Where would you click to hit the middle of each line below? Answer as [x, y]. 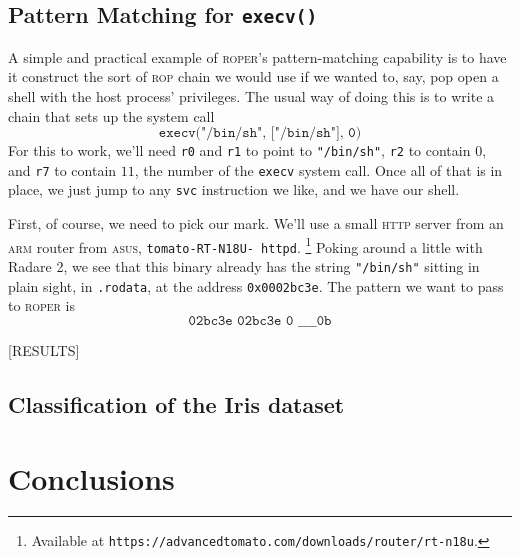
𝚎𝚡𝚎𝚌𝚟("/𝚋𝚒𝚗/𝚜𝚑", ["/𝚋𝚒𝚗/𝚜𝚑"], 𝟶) [260, 133]
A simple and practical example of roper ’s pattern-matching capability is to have [257, 56]
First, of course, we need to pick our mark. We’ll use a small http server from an [256, 223]
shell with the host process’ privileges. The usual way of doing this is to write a [251, 95]
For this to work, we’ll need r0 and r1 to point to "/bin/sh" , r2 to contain [239, 150]
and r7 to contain [62, 169]
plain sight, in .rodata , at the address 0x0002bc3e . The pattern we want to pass [256, 285]
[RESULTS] [44, 349]
